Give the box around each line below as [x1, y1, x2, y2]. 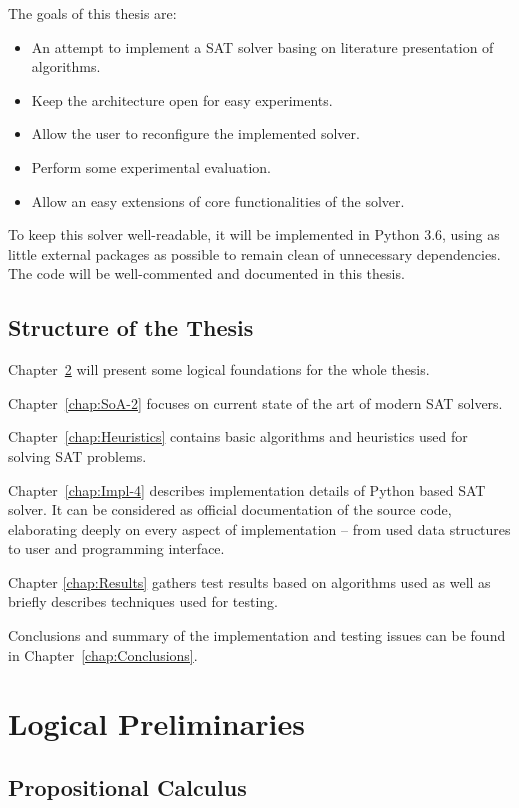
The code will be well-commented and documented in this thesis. [8, 263, 405, 284]
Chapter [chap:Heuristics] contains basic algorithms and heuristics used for [8, 426, 468, 447]
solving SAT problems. [8, 445, 147, 466]
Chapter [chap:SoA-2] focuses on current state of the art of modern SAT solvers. [8, 392, 503, 413]
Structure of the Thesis [8, 312, 254, 343]
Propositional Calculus [8, 772, 247, 803]
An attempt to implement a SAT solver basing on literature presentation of [31, 36, 494, 57]
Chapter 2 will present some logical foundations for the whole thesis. [8, 359, 430, 380]
